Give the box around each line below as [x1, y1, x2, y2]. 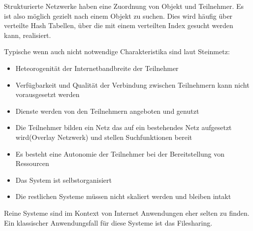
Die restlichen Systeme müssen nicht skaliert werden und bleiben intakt [15, 191, 231, 201]
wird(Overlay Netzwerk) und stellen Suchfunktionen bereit [15, 132, 192, 142]
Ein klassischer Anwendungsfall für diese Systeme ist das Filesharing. [4, 217, 213, 228]
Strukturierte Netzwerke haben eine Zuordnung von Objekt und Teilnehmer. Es [4, 1, 244, 11]
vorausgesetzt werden [15, 89, 80, 99]
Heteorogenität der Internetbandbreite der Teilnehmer [15, 63, 179, 73]
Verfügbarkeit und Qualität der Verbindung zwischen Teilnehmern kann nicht [15, 79, 250, 90]
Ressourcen [15, 158, 49, 168]
